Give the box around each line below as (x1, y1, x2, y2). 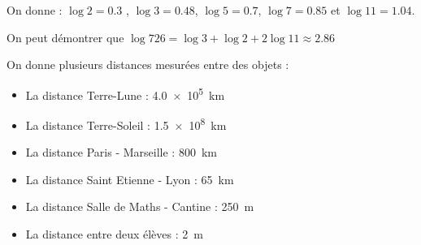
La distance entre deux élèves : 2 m (25, 226, 203, 243)
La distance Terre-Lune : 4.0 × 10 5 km (25, 84, 225, 103)
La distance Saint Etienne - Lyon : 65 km (25, 170, 234, 187)
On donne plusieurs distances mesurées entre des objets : (7, 56, 289, 73)
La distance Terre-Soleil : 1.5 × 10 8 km (25, 114, 227, 133)
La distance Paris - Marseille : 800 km (25, 144, 217, 161)
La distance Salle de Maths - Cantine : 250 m (25, 198, 254, 215)
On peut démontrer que (7, 28, 124, 45)
